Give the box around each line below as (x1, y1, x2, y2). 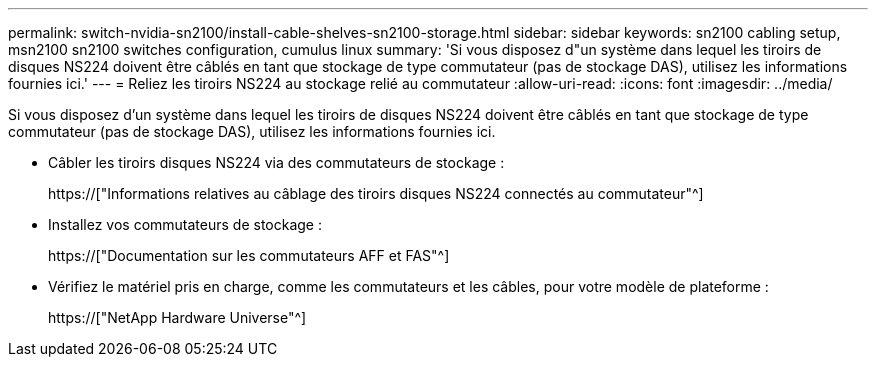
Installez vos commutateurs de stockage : (48, 216, 323, 233)
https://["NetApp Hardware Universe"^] (48, 309, 307, 326)
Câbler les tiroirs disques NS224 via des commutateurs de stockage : (48, 154, 505, 171)
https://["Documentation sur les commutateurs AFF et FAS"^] (48, 247, 450, 264)
